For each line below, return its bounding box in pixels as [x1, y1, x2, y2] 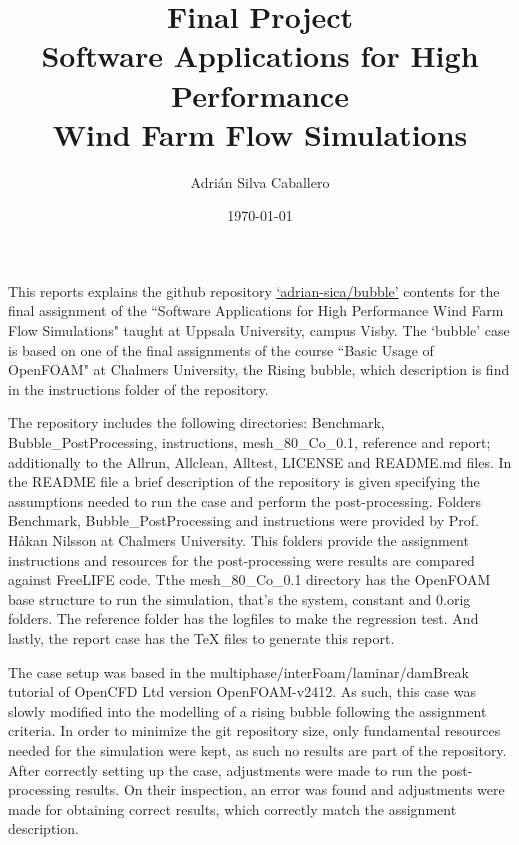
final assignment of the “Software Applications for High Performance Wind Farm [8, 300, 504, 321]
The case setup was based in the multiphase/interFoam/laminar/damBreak [8, 661, 469, 682]
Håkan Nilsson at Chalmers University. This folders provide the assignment [8, 530, 469, 550]
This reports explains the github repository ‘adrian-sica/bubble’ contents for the [8, 280, 500, 301]
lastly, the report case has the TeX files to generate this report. [8, 627, 395, 648]
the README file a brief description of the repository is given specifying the [8, 471, 480, 492]
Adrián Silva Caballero [190, 171, 330, 192]
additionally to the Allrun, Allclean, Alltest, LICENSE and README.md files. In [8, 451, 512, 472]
